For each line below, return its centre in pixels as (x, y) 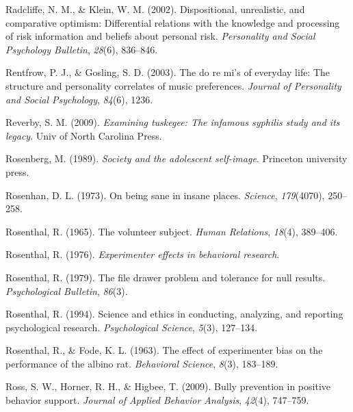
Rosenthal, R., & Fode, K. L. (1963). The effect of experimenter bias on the (164, 350)
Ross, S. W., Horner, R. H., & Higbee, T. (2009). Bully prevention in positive (168, 386)
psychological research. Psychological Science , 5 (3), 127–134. (132, 327)
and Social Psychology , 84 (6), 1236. (79, 99)
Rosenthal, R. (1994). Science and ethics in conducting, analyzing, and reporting (174, 314)
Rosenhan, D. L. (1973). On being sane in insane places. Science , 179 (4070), (165, 195)
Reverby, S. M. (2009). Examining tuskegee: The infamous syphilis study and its (173, 122)
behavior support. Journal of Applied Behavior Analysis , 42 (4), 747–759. (157, 400)
